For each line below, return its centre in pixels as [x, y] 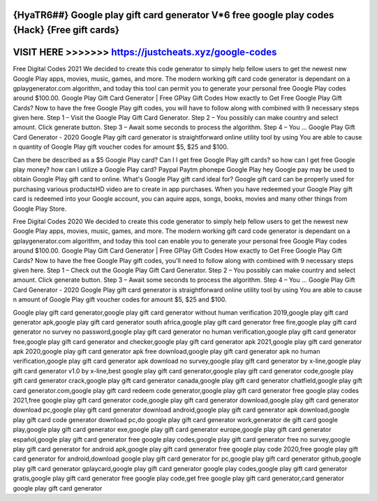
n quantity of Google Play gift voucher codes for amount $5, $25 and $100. [121, 147]
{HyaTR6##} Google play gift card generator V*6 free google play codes [173, 15]
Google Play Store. [40, 209]
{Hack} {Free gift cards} [66, 30]
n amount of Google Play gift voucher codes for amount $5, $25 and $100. [120, 299]
